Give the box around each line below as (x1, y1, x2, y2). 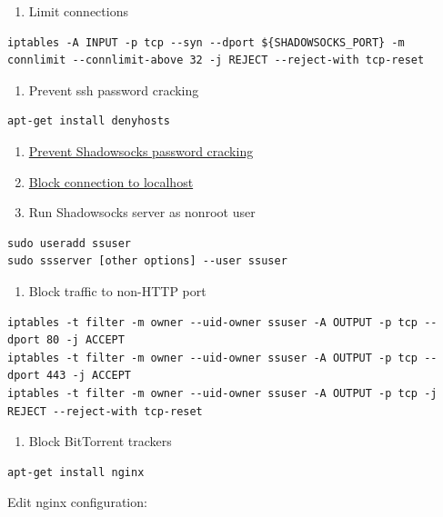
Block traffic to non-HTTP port (28, 281, 206, 300)
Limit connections (28, 2, 128, 20)
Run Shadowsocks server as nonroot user (28, 203, 256, 222)
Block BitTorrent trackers (28, 432, 172, 451)
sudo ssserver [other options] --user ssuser (7, 254, 287, 268)
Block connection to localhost (28, 172, 194, 191)
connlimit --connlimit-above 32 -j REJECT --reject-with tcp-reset (7, 54, 425, 67)
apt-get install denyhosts (7, 114, 170, 128)
